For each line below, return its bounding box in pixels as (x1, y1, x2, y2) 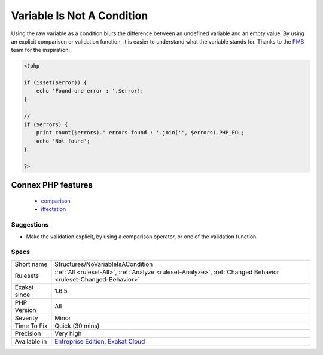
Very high (54, 329, 82, 338)
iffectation (41, 206, 66, 213)
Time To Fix (14, 322, 48, 330)
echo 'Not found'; (36, 137, 90, 145)
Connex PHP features (11, 180, 93, 191)
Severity (14, 314, 38, 322)
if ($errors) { (23, 121, 68, 128)
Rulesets (14, 271, 39, 280)
